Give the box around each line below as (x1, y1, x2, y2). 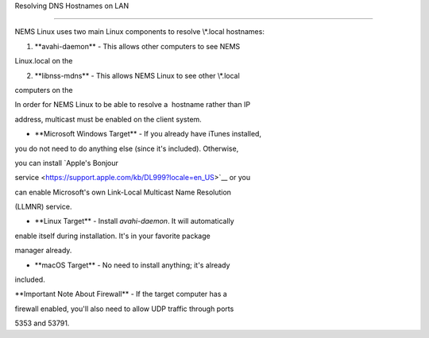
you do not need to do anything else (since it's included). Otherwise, (14, 144, 239, 153)
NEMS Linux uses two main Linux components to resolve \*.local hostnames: (14, 27, 265, 36)
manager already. (14, 246, 72, 255)
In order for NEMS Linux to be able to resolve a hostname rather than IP (14, 100, 250, 109)
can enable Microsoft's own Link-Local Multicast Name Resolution (14, 187, 232, 197)
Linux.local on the (14, 56, 73, 66)
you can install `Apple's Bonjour (14, 158, 119, 167)
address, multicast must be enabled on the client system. (14, 114, 202, 124)
